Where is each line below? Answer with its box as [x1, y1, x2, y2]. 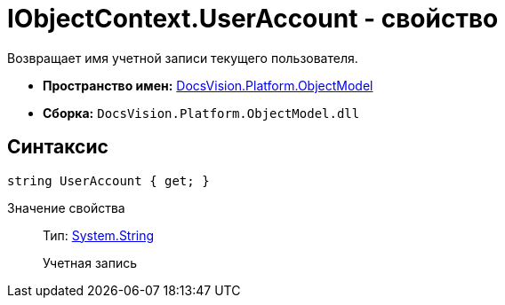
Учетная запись [43, 254, 138, 270]
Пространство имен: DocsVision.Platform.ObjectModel [43, 77, 373, 93]
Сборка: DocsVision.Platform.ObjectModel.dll [43, 105, 360, 121]
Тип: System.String [43, 227, 155, 243]
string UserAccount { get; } [7, 173, 210, 188]
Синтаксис [7, 136, 108, 159]
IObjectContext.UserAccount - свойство [7, 4, 499, 34]
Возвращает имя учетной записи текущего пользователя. [7, 50, 358, 66]
